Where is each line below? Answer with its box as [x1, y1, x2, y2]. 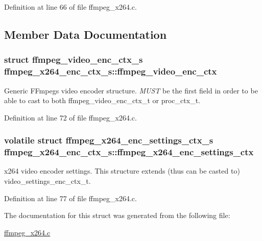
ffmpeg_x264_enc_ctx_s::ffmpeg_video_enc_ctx [4, 65, 217, 78]
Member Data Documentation [4, 26, 167, 42]
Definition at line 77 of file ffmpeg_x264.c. [4, 192, 137, 203]
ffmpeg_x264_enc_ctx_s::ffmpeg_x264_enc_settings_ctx [4, 146, 254, 158]
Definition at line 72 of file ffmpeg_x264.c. [4, 112, 137, 123]
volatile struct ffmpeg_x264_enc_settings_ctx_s [4, 134, 213, 147]
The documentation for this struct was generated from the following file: [4, 210, 230, 221]
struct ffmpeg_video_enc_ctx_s [4, 53, 143, 66]
